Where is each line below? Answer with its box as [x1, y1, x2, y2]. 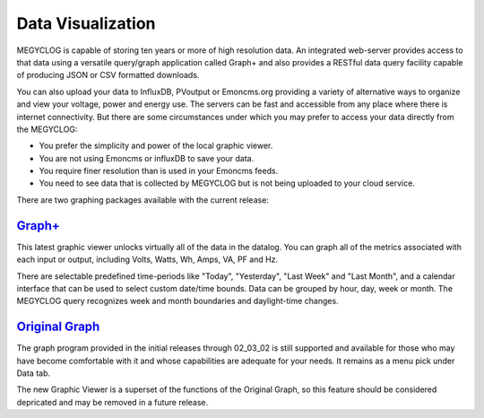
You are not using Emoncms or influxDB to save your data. [39, 152, 255, 163]
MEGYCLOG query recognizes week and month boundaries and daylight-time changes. [16, 296, 340, 307]
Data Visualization [16, 13, 156, 33]
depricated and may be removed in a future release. [16, 396, 209, 407]
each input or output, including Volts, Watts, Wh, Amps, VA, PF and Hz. [16, 254, 279, 265]
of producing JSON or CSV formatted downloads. [16, 70, 200, 81]
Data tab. [16, 368, 51, 379]
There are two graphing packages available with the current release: [16, 194, 269, 205]
